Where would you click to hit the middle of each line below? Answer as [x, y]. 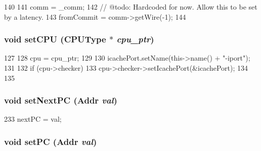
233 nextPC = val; [33, 119]
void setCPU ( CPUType [55, 39]
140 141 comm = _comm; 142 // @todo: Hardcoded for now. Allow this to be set [131, 7]
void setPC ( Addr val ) [51, 141]
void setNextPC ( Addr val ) [61, 100]
